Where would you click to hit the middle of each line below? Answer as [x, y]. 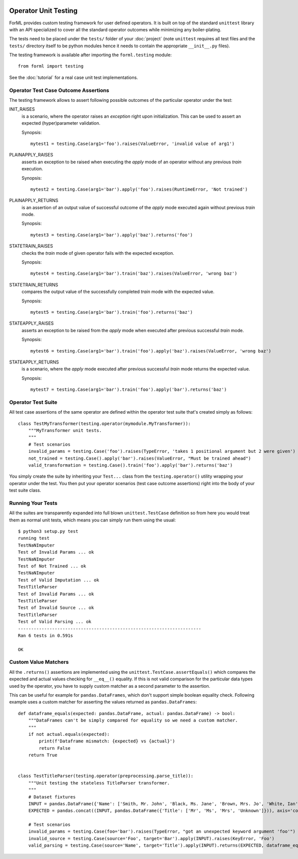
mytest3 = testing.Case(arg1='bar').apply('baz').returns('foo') [112, 235]
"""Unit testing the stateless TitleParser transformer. [99, 783]
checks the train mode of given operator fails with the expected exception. [98, 253]
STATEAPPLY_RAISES [32, 323]
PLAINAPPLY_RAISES [31, 155]
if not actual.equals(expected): [69, 734]
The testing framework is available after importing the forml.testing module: [90, 55]
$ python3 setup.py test [48, 532]
